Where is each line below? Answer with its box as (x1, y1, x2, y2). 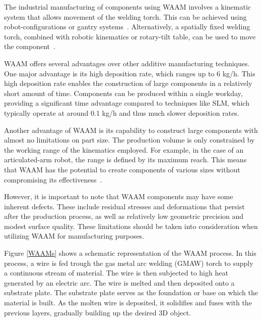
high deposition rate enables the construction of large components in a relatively (4, 78, 252, 88)
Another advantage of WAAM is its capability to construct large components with (4, 124, 258, 135)
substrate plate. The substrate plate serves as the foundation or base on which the (4, 287, 258, 298)
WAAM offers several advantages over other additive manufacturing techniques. (4, 58, 250, 68)
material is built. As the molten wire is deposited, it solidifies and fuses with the (4, 297, 252, 308)
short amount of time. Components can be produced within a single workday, (4, 87, 243, 98)
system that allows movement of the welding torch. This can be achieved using (4, 11, 247, 22)
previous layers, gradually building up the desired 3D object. (4, 307, 191, 317)
